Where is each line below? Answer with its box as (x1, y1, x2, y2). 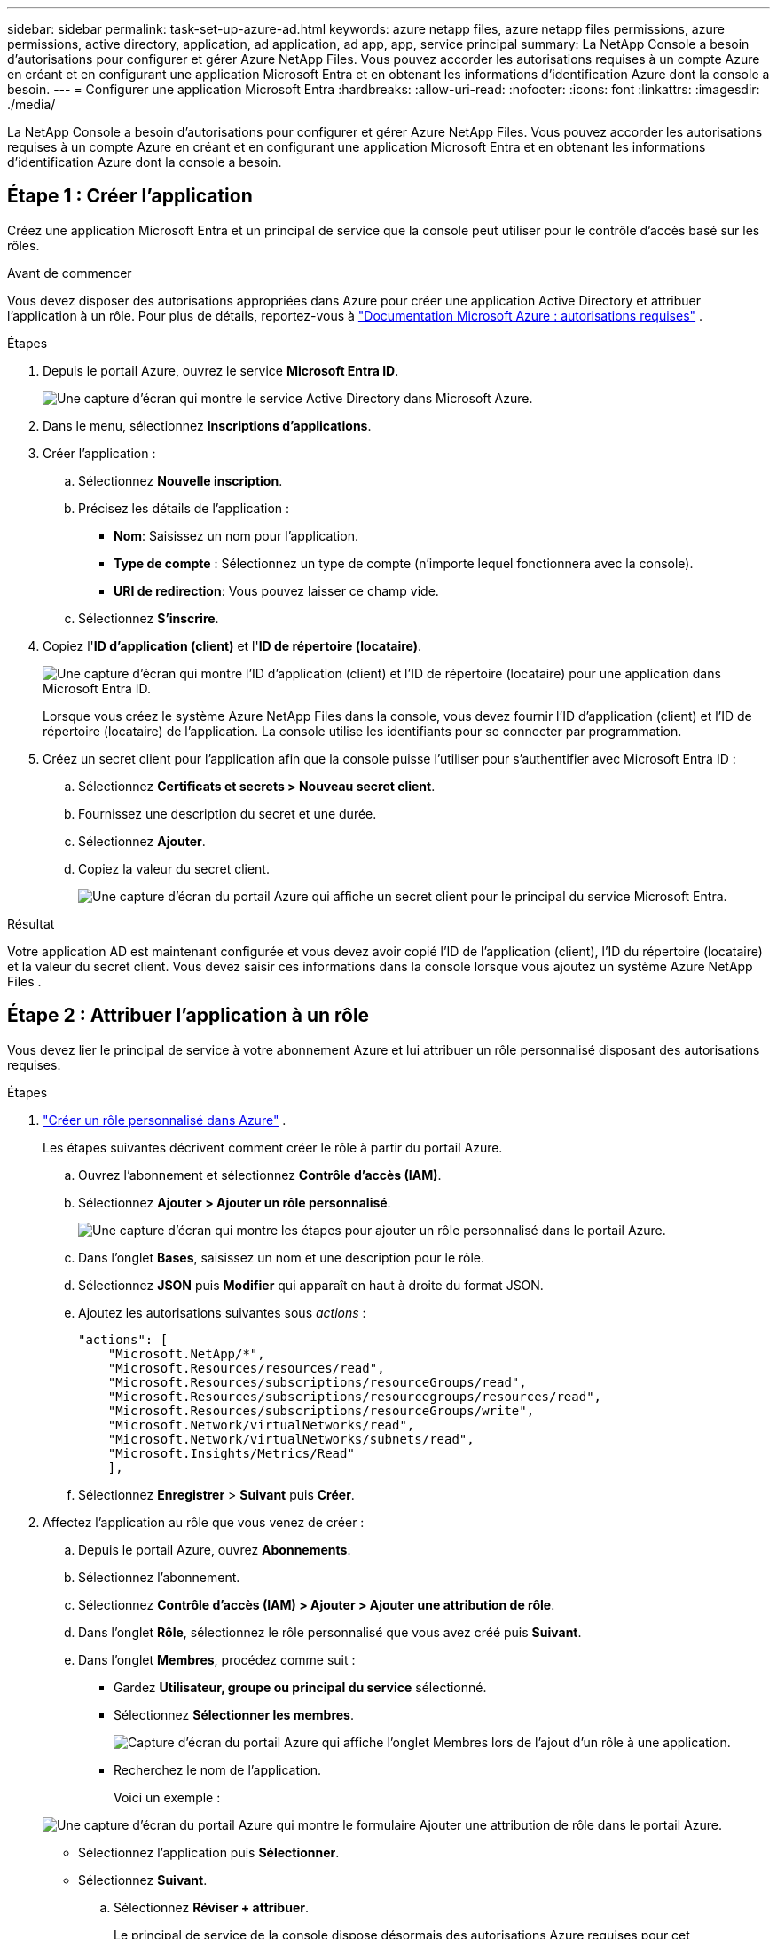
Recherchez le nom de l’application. (114, 1761, 322, 1777)
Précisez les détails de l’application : (78, 500, 290, 516)
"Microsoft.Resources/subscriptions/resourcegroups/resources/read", (107, 1389, 602, 1404)
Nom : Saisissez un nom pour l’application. (114, 527, 358, 543)
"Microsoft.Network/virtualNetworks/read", (107, 1417, 415, 1432)
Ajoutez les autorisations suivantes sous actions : (78, 1304, 366, 1320)
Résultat (7, 915, 55, 931)
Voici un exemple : (114, 1789, 221, 1805)
